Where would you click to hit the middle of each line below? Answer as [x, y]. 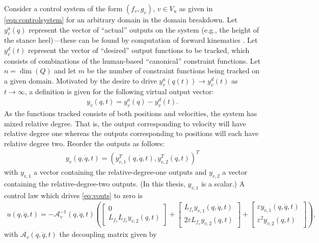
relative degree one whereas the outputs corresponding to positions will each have [131, 133]
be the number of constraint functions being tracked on [173, 71]
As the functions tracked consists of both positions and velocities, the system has [131, 113]
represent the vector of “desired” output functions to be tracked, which [139, 50]
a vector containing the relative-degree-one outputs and [120, 172]
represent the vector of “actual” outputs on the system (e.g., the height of [144, 29]
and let [65, 71]
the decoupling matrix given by [108, 234]
